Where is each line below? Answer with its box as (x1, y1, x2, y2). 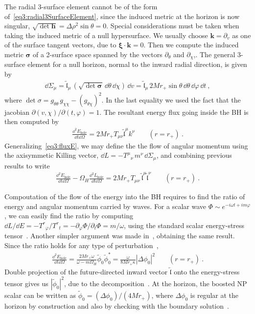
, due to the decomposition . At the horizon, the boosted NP (64, 278, 247, 288)
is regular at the (190, 290, 238, 300)
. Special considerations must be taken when (106, 21, 239, 31)
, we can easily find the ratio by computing (4, 210, 134, 221)
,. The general (193, 49, 235, 59)
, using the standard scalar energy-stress (124, 220, 245, 230)
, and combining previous (156, 150, 232, 160)
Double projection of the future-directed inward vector (4, 266, 167, 276)
